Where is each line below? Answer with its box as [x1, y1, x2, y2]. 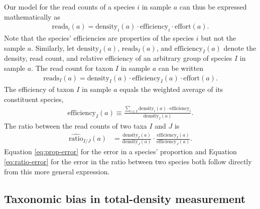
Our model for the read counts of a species [4, 2, 135, 12]
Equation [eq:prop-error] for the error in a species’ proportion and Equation [4, 146, 237, 157]
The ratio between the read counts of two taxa [4, 121, 147, 131]
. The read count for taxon [31, 63, 113, 73]
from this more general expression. [4, 166, 110, 176]
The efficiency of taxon [4, 84, 74, 94]
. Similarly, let [31, 42, 75, 53]
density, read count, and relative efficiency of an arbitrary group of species [4, 53, 232, 63]
